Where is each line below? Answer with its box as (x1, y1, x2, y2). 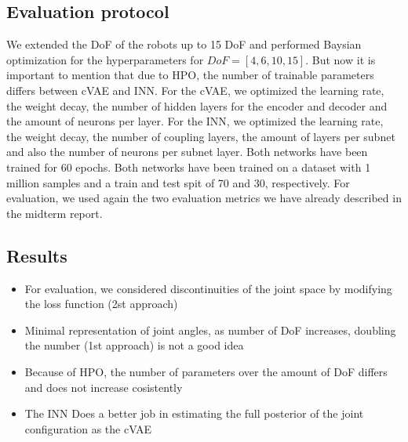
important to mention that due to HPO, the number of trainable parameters (6, 67, 374, 83)
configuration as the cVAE (24, 420, 152, 437)
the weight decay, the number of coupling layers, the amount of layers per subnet (6, 128, 395, 144)
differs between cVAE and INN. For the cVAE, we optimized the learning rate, (6, 82, 384, 98)
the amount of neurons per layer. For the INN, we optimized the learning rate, (6, 113, 384, 129)
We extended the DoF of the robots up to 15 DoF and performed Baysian (6, 36, 362, 53)
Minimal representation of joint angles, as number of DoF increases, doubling (24, 321, 396, 338)
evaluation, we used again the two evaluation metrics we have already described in (6, 190, 402, 206)
